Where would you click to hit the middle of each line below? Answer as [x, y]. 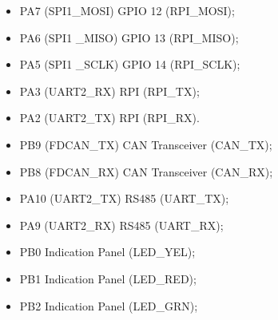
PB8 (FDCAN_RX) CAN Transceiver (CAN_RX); [146, 171]
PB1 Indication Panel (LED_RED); [108, 278]
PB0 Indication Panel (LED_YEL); [107, 252]
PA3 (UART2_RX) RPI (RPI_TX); [109, 91]
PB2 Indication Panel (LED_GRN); [109, 305]
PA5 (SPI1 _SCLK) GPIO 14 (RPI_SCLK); [130, 64]
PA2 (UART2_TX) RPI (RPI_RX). [109, 118]
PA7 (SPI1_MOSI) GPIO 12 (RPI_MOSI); [127, 10]
